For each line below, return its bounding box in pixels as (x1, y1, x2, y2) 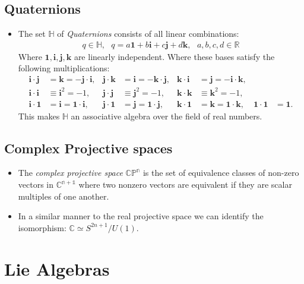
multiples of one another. (18, 190, 109, 202)
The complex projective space (18, 166, 123, 179)
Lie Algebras (4, 256, 110, 280)
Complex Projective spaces (4, 138, 173, 157)
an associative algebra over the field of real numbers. (71, 109, 262, 122)
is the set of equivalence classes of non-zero (142, 166, 299, 179)
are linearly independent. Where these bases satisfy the (74, 50, 275, 62)
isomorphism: (18, 221, 66, 233)
